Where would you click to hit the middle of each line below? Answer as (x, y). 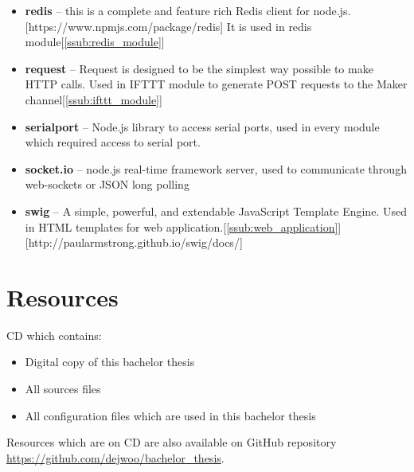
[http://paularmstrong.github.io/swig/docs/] (134, 242)
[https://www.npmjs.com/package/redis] (124, 26)
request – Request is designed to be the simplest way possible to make (199, 68)
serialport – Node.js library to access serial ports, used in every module (202, 126)
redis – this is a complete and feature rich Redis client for (167, 10)
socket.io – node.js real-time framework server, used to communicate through (216, 168)
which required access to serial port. (113, 142)
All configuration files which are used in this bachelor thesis (170, 415)
